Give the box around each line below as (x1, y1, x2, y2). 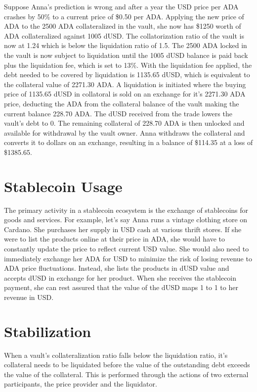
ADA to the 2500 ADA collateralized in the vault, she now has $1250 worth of (4, 21, 241, 31)
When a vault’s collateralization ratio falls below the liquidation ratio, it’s (4, 349, 228, 360)
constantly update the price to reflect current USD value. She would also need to (4, 244, 249, 253)
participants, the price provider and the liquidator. (4, 379, 157, 389)
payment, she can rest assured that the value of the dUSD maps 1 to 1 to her (4, 282, 238, 293)
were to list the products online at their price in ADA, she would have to (4, 234, 225, 244)
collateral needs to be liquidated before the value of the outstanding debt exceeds (4, 359, 250, 370)
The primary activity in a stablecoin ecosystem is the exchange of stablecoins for (4, 204, 249, 215)
